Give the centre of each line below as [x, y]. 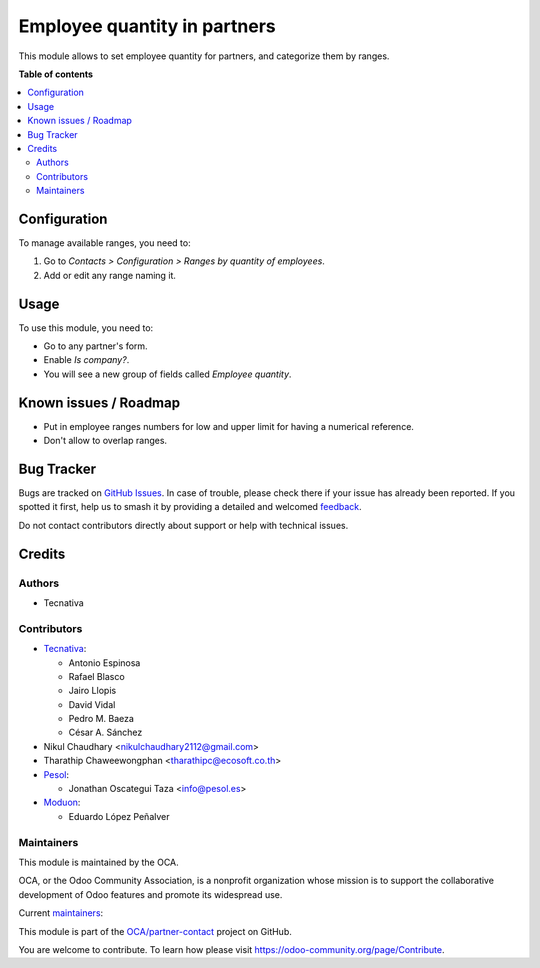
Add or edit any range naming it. [110, 275]
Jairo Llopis [92, 691]
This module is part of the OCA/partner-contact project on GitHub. [155, 931]
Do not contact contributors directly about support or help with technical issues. [183, 525]
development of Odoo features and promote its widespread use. [150, 894]
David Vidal [92, 704]
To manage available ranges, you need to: [104, 242]
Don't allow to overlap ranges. [105, 441]
